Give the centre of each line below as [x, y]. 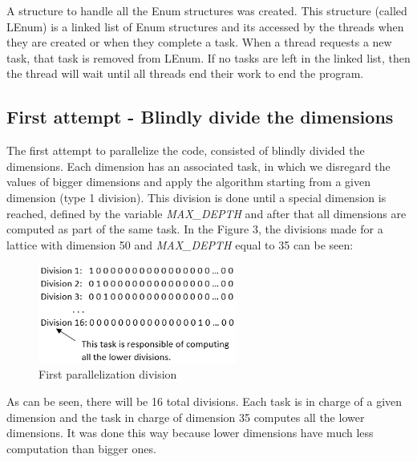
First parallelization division [108, 374]
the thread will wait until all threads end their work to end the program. [185, 73]
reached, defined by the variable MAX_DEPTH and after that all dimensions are [206, 213]
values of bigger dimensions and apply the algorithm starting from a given [188, 182]
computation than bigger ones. [81, 448]
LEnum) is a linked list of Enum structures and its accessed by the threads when [205, 26]
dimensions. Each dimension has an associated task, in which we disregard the [198, 166]
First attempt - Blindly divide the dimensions [200, 117]
